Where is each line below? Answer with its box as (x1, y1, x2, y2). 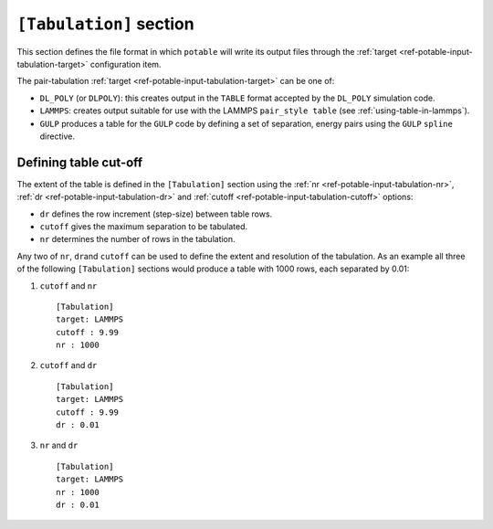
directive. (39, 131, 75, 142)
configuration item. (89, 58, 162, 69)
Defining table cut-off (16, 154, 143, 170)
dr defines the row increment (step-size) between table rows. (39, 208, 273, 219)
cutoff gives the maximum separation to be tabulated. (39, 220, 248, 232)
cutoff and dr (39, 360, 98, 371)
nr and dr (39, 439, 79, 451)
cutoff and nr (39, 280, 98, 291)
